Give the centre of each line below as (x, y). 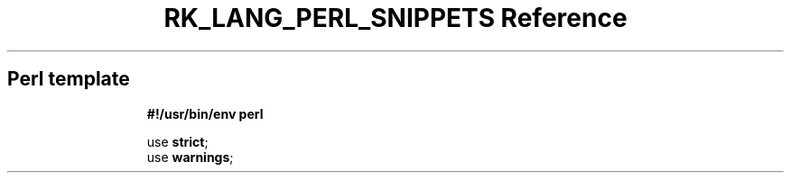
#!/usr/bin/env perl (205, 113)
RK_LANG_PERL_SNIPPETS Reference (395, 18)
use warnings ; (190, 157)
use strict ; (177, 141)
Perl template (69, 79)
